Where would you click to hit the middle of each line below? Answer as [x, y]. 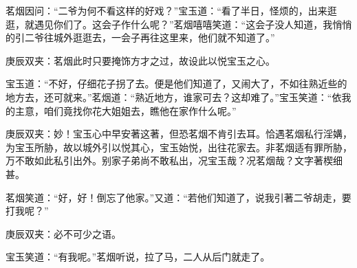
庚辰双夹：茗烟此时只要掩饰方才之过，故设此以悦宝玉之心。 [140, 60]
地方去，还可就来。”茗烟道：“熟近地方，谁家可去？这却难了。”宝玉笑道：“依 [174, 97]
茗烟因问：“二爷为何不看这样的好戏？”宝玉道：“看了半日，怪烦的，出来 [166, 10]
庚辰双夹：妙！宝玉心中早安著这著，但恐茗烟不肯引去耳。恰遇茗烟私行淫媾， [179, 134]
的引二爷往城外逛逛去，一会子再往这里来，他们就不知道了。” [140, 37]
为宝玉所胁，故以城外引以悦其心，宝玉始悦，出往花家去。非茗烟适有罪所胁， [179, 147]
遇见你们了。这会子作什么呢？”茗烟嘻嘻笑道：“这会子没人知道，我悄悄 [193, 24]
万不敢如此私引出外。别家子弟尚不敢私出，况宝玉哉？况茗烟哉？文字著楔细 [174, 160]
